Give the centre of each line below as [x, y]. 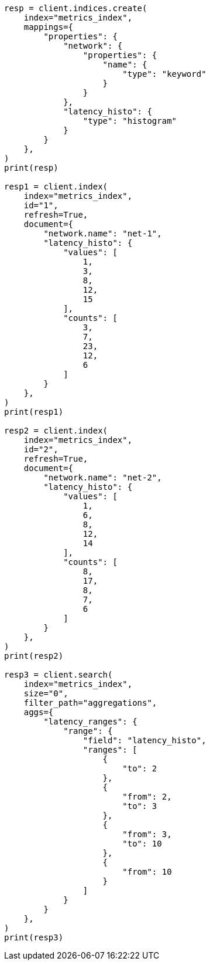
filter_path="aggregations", [90, 703]
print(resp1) [34, 412]
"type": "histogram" [130, 121]
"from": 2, [147, 797]
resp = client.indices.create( [76, 8]
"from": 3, [147, 834]
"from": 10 [147, 872]
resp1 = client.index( [56, 187]
